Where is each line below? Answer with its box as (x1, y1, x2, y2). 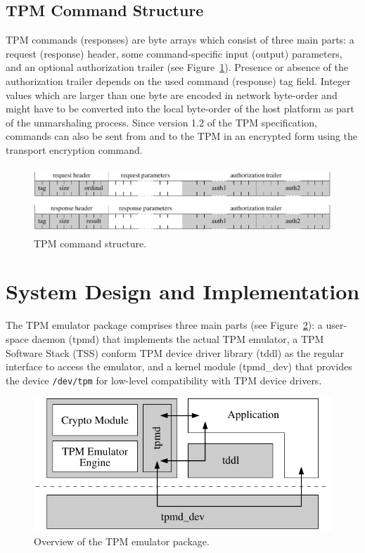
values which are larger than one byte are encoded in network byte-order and (6, 87, 338, 102)
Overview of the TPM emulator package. (34, 533, 210, 548)
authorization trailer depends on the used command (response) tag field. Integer (6, 73, 351, 88)
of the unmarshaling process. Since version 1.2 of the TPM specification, (6, 115, 317, 129)
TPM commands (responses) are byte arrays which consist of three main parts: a (6, 32, 354, 47)
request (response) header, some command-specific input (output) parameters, (6, 46, 342, 60)
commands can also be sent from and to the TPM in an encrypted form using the (6, 129, 357, 143)
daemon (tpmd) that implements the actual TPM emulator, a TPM (32, 331, 324, 346)
